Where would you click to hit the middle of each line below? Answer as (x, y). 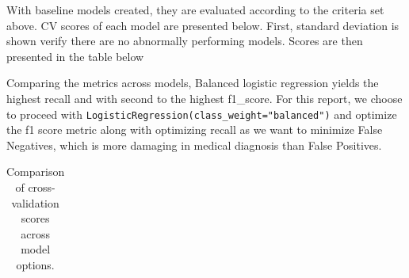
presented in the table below (75, 56)
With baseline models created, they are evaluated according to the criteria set (195, 10)
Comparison (36, 171)
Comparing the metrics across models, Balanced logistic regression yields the (193, 83)
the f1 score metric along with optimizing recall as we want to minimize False (195, 129)
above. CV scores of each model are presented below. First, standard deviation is (203, 25)
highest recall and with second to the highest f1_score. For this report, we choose (204, 98)
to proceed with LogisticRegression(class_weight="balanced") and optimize (202, 114)
